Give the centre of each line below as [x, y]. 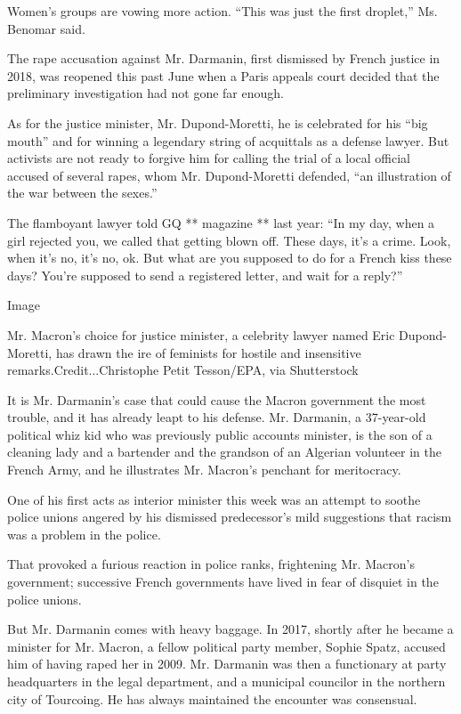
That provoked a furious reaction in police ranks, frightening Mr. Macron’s [211, 564]
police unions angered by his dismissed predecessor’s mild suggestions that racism [230, 517]
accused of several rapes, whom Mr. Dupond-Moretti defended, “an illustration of [229, 175]
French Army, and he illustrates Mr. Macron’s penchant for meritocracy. [204, 470]
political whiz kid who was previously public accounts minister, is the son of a [220, 434]
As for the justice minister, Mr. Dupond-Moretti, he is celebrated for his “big [218, 122]
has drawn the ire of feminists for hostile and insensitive [208, 352]
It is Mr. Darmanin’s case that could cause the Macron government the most [217, 399]
